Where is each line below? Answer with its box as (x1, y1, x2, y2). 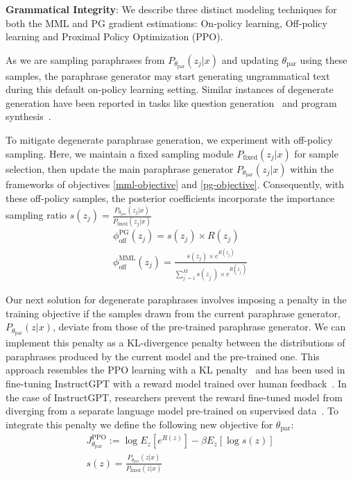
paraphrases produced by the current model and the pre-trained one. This (6, 348, 320, 363)
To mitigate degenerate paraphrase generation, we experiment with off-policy (6, 133, 333, 147)
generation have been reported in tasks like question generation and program (6, 95, 337, 110)
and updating (221, 52, 279, 67)
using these (300, 52, 347, 67)
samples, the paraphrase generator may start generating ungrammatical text (6, 68, 330, 83)
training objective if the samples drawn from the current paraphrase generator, (6, 305, 341, 320)
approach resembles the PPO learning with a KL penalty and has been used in (6, 362, 345, 377)
